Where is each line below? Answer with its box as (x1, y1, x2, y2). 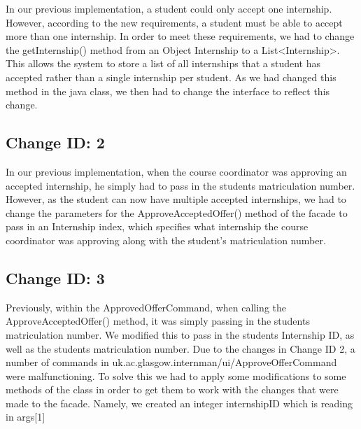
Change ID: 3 (6, 267, 105, 288)
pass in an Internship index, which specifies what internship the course (6, 219, 309, 234)
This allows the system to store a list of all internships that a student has (6, 56, 320, 71)
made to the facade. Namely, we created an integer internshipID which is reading (6, 395, 353, 410)
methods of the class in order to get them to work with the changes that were (6, 382, 339, 397)
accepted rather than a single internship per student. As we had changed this (6, 69, 337, 84)
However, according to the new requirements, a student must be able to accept (6, 15, 343, 29)
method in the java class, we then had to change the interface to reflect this (6, 83, 330, 98)
